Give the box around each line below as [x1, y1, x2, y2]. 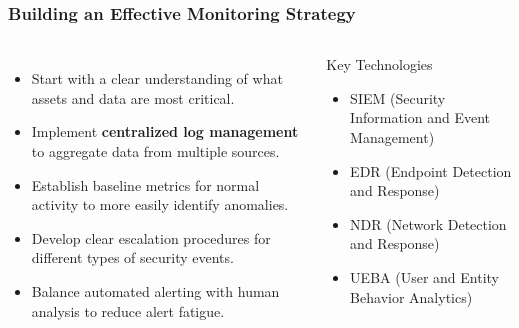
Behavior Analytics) [350, 286, 473, 307]
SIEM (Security [350, 87, 446, 108]
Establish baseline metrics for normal [31, 174, 260, 195]
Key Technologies [326, 54, 433, 75]
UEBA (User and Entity [350, 266, 499, 287]
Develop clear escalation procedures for [31, 227, 271, 248]
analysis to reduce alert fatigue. [31, 300, 225, 321]
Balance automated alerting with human [31, 280, 280, 301]
